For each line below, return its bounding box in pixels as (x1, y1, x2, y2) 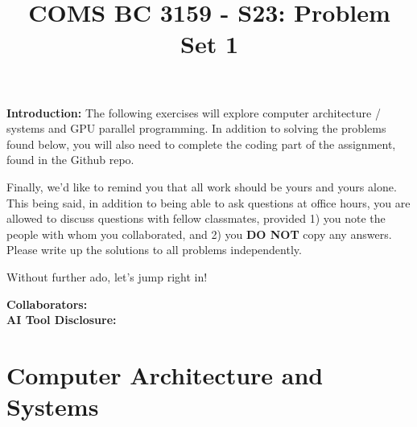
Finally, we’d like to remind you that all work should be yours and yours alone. (6, 178, 397, 195)
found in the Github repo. (6, 151, 134, 168)
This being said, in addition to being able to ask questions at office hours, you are (6, 194, 411, 211)
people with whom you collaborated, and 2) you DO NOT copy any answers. (6, 225, 392, 242)
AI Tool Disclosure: (6, 311, 117, 328)
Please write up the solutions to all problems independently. (6, 241, 302, 258)
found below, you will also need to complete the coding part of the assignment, (6, 135, 396, 152)
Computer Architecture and (6, 358, 324, 391)
